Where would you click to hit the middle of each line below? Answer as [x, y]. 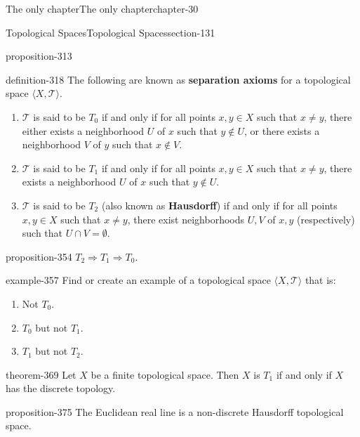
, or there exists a [282, 130]
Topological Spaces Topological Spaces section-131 [111, 32]
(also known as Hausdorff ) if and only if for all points [219, 205]
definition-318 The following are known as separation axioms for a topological [178, 79]
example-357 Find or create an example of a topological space [138, 280]
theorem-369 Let [41, 374]
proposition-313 [39, 56]
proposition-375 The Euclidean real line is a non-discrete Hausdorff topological [175, 411]
